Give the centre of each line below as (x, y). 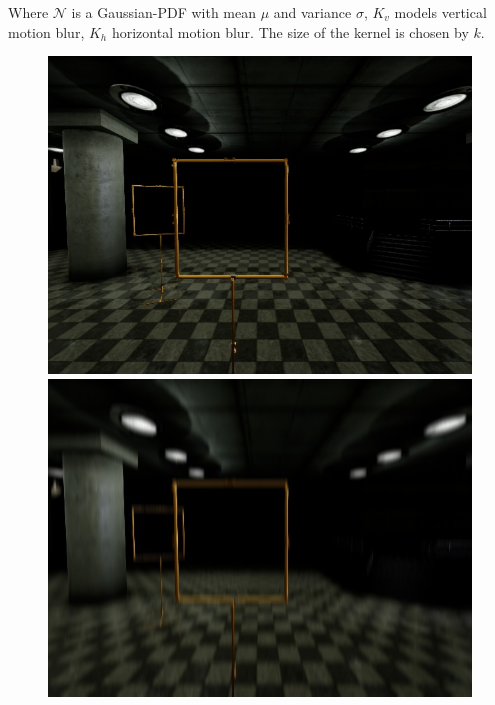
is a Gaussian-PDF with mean (164, 12)
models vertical (440, 12)
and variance (312, 12)
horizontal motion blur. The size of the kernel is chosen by (290, 31)
